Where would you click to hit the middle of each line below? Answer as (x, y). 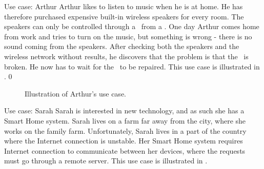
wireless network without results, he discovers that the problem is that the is (126, 56)
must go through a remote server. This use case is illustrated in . (106, 161)
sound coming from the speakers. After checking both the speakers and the (122, 46)
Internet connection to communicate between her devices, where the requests (125, 150)
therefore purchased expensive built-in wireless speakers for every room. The (124, 16)
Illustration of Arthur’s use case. (75, 93)
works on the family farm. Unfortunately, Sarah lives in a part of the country (125, 130)
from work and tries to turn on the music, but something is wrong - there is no (128, 36)
